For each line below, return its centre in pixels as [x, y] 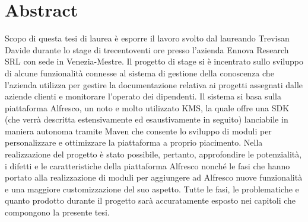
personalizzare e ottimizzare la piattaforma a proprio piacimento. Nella [134, 142]
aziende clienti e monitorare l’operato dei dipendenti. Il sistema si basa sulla [143, 96]
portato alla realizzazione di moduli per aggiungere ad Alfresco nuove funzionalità [154, 177]
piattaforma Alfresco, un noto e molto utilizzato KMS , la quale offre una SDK [147, 107]
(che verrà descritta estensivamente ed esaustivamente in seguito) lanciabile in [147, 119]
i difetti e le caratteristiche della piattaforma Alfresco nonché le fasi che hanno [147, 165]
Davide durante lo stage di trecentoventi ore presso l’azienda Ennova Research [147, 49]
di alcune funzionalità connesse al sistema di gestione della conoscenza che [139, 73]
